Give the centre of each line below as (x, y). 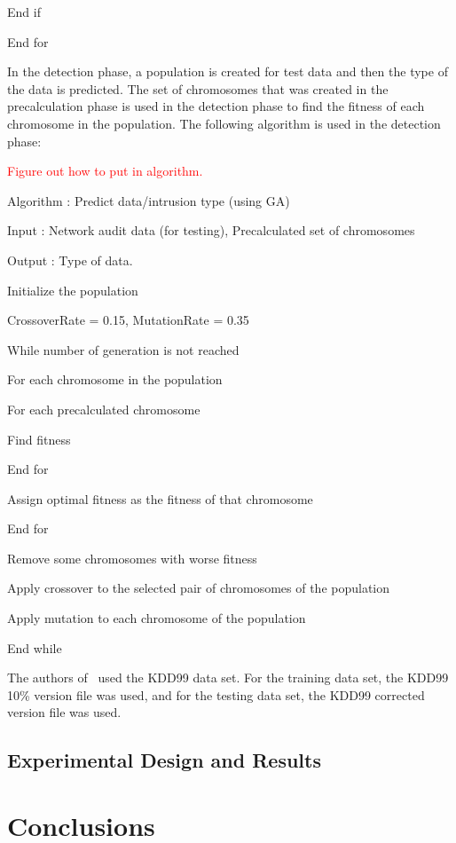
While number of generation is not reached (123, 349)
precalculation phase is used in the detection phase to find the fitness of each (216, 106)
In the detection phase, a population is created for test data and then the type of (228, 71)
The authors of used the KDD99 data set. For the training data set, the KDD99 (228, 678)
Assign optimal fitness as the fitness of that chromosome (160, 498)
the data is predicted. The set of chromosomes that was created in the (198, 88)
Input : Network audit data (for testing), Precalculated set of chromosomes (211, 230)
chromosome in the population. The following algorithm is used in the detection (224, 123)
